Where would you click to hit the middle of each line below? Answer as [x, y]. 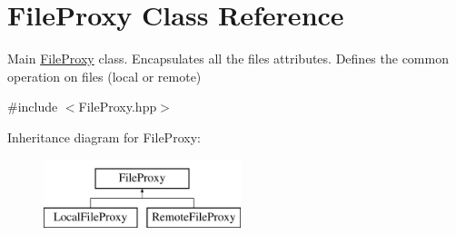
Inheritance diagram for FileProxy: [104, 137]
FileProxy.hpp [118, 107]
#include [33, 107]
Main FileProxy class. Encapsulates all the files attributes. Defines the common [228, 59]
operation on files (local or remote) [104, 76]
